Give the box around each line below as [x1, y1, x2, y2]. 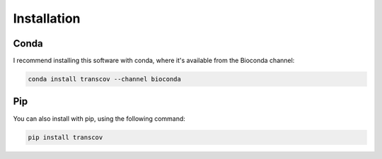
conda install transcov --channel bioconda [28, 75, 182, 83]
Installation [13, 11, 81, 26]
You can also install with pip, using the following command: [13, 114, 185, 123]
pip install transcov [28, 133, 103, 141]
